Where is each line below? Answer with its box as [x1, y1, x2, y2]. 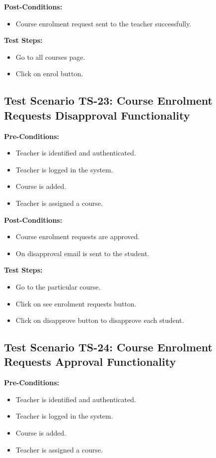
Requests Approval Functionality [4, 354, 176, 369]
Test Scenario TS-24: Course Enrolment [4, 339, 213, 355]
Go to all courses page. [15, 51, 85, 62]
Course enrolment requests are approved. [15, 231, 140, 242]
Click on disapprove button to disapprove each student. [15, 315, 184, 325]
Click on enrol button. [15, 68, 83, 79]
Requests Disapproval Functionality [4, 107, 190, 123]
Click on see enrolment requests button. [15, 298, 137, 308]
